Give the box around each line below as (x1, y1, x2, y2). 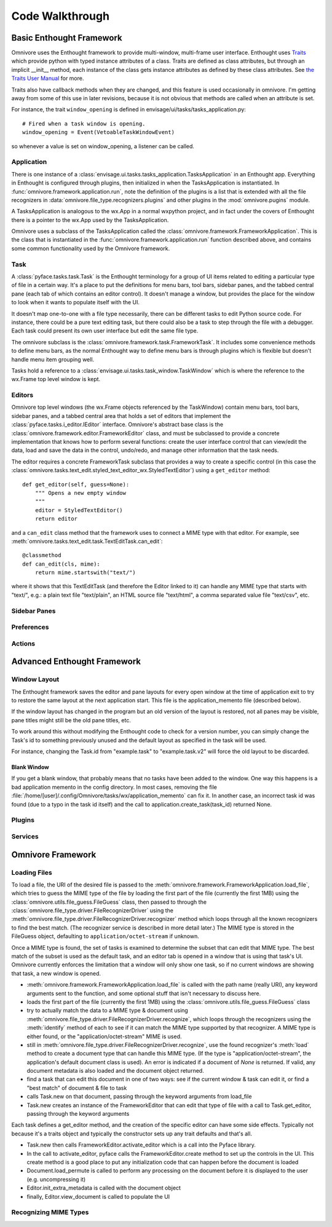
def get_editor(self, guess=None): (22, 481, 130, 488)
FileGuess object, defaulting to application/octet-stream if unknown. (11, 933, 200, 940)
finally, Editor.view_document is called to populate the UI (26, 1193, 170, 1200)
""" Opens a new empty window (34, 489, 126, 496)
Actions (11, 639, 36, 648)
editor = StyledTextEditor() (34, 507, 123, 513)
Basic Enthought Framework (11, 33, 122, 43)
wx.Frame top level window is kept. (11, 376, 101, 383)
